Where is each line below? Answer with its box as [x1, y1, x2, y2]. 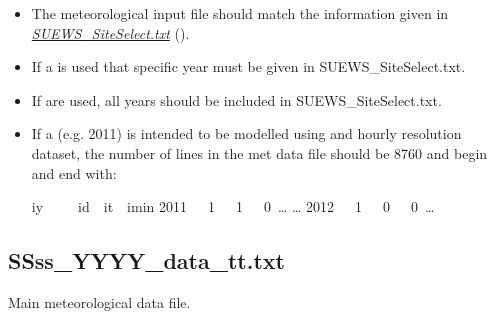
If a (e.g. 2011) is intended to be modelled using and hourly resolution [31, 123, 462, 144]
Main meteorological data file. [8, 291, 191, 312]
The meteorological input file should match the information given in [31, 3, 449, 23]
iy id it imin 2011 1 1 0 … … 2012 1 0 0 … [31, 196, 435, 217]
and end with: [31, 162, 117, 183]
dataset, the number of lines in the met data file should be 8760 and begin [31, 142, 488, 163]
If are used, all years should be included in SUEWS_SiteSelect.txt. [31, 89, 442, 110]
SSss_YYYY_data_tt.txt [8, 245, 285, 276]
